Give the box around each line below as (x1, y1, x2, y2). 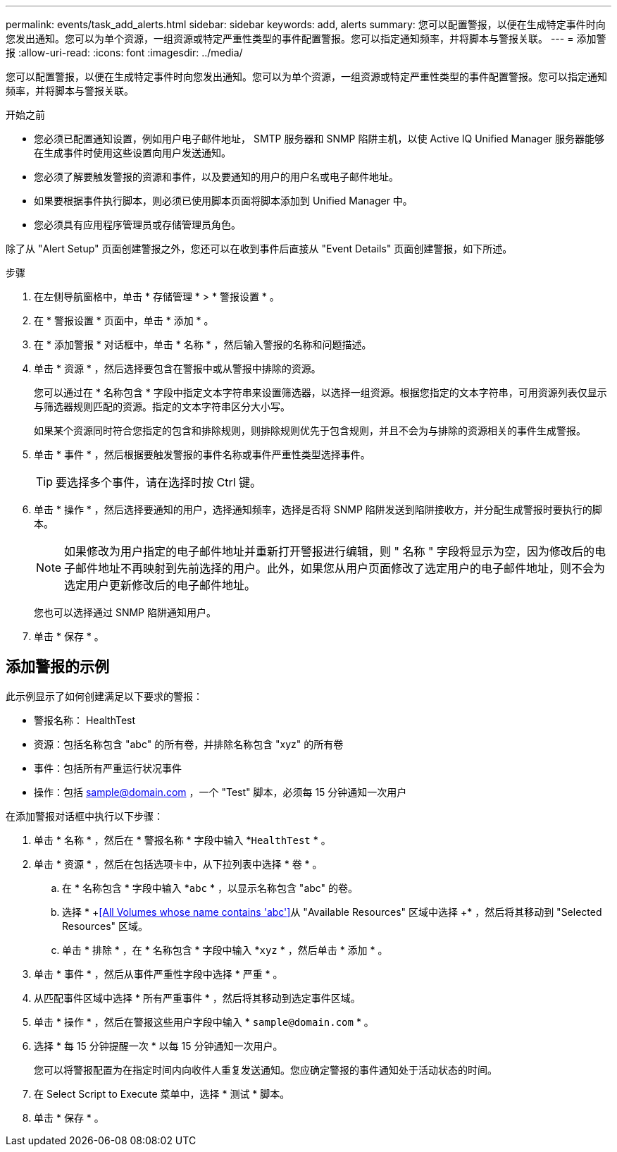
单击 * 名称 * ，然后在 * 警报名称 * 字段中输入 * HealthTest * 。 (34, 833, 331, 846)
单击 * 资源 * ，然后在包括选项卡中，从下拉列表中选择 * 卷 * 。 (34, 857, 323, 870)
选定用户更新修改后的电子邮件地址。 (64, 578, 256, 592)
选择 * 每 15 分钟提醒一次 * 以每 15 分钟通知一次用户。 (34, 1039, 283, 1052)
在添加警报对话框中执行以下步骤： (6, 809, 163, 822)
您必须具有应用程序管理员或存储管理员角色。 (34, 219, 241, 231)
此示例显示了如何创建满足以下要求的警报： (6, 690, 203, 702)
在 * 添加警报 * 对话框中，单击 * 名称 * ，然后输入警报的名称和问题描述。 (34, 338, 372, 350)
